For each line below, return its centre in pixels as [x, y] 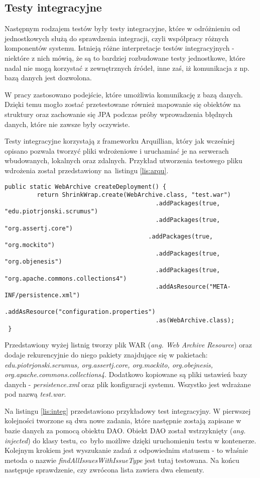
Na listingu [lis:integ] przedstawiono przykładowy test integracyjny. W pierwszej [128, 410]
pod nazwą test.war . [35, 394]
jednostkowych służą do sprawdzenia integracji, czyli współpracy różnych [117, 38]
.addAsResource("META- [193, 287]
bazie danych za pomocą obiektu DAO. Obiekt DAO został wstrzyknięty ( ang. [125, 431]
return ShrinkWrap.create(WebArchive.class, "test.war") [134, 195]
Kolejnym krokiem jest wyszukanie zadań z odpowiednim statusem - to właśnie [126, 450]
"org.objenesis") [33, 262]
